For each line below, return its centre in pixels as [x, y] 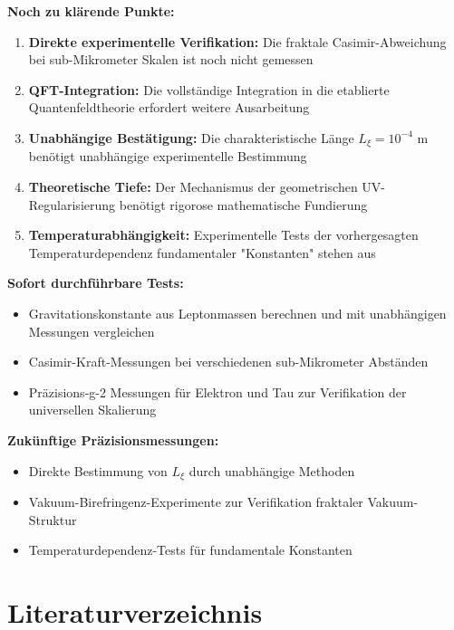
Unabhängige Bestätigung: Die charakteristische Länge [191, 137]
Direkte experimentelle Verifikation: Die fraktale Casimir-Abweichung [237, 41]
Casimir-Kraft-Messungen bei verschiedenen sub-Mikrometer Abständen [228, 362]
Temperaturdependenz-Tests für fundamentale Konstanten [190, 550]
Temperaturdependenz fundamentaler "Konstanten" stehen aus [202, 252]
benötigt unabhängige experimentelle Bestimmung [168, 156]
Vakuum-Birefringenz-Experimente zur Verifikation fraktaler [196, 501]
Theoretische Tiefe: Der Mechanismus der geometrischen [193, 187]
